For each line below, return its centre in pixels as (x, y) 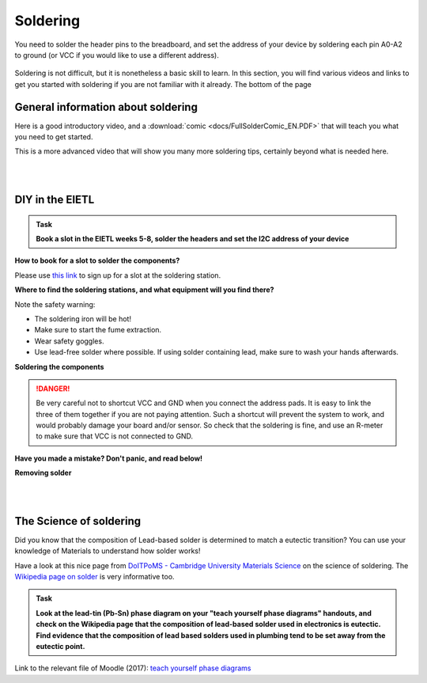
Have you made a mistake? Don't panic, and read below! (109, 458)
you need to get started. (54, 137)
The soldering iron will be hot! (83, 319)
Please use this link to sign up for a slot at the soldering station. (118, 275)
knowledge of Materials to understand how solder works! (108, 551)
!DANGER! (53, 389)
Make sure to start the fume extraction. (98, 330)
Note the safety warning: (55, 304)
